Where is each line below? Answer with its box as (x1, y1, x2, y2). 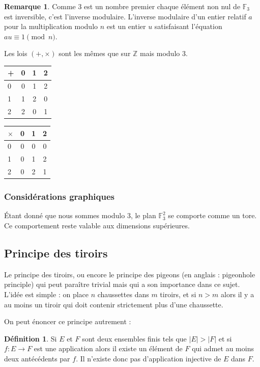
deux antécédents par (4, 353, 70, 363)
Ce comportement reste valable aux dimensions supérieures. (4, 220, 190, 231)
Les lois (4, 48, 27, 59)
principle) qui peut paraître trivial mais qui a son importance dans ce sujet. (4, 279, 240, 290)
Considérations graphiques (4, 190, 115, 203)
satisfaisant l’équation (154, 21, 222, 32)
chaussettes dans (97, 289, 149, 300)
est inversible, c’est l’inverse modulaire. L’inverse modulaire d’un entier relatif (4, 11, 246, 21)
